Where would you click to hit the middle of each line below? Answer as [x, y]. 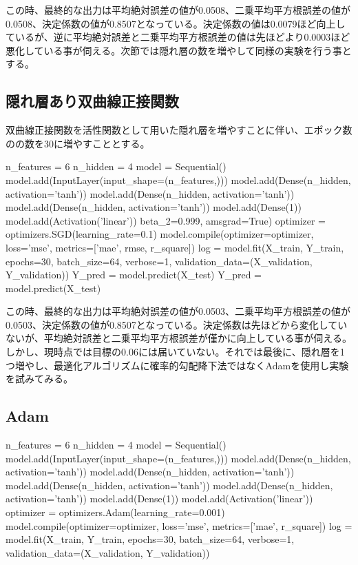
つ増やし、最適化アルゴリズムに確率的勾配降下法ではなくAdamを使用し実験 [177, 365]
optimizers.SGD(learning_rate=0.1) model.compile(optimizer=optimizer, [160, 234]
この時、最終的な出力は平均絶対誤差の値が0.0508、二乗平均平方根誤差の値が [178, 10]
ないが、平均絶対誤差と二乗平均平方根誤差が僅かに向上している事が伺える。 [179, 338]
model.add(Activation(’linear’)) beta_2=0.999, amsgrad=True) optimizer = [166, 220]
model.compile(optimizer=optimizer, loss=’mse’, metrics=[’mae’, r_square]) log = [179, 525]
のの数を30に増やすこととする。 [78, 143]
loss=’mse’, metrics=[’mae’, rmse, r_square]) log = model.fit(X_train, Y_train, [175, 247]
